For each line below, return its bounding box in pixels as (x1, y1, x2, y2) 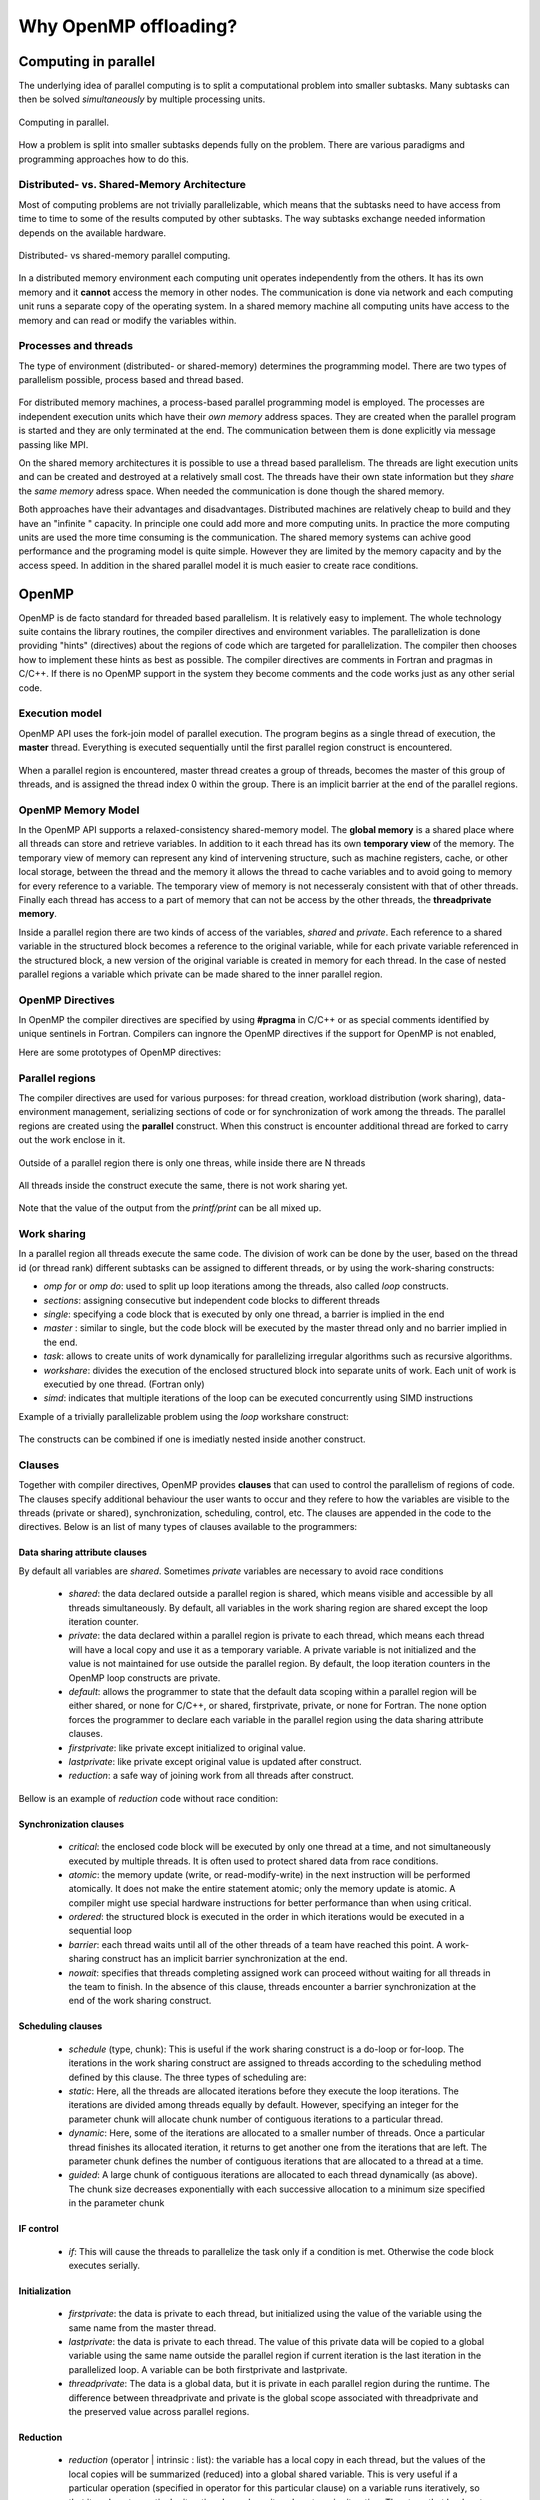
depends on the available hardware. (18, 226, 167, 239)
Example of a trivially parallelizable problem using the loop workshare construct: (18, 1410, 349, 1422)
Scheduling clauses (18, 2020, 103, 2032)
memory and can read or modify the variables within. (18, 314, 237, 326)
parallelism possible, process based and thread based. (18, 374, 244, 386)
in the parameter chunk (68, 2197, 165, 2209)
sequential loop (68, 1925, 132, 1937)
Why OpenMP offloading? (18, 15, 238, 37)
